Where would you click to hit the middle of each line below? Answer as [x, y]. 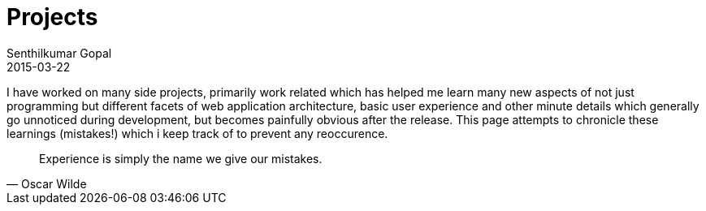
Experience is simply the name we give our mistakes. [181, 158]
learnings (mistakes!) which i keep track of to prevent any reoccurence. [197, 133]
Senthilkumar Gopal [59, 53]
